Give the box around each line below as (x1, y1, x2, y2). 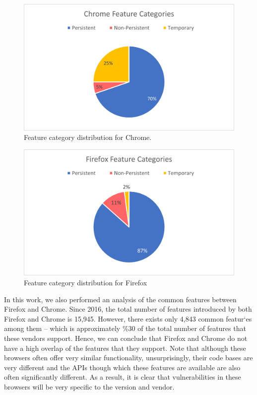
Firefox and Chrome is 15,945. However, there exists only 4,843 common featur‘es (4, 313, 252, 324)
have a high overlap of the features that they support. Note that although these (4, 342, 246, 353)
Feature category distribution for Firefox (24, 277, 147, 288)
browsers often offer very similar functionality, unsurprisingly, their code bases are (4, 352, 253, 363)
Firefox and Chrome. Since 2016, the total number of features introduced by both (4, 304, 252, 314)
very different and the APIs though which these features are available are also (4, 362, 241, 372)
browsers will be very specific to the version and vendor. (4, 382, 175, 392)
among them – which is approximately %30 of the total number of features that (4, 323, 246, 333)
